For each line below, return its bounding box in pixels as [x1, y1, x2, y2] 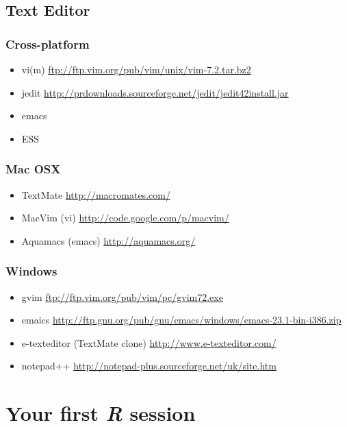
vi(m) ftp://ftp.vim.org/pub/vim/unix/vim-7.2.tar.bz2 [21, 62, 251, 76]
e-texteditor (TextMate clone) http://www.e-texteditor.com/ [21, 335, 277, 350]
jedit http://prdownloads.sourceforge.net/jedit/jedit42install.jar [21, 85, 289, 99]
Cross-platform [5, 35, 90, 52]
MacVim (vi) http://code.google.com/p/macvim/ [21, 210, 229, 225]
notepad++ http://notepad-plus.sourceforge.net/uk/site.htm [21, 358, 277, 373]
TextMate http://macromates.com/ [21, 187, 170, 202]
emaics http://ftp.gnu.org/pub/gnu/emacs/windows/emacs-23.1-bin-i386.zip [21, 313, 342, 327]
